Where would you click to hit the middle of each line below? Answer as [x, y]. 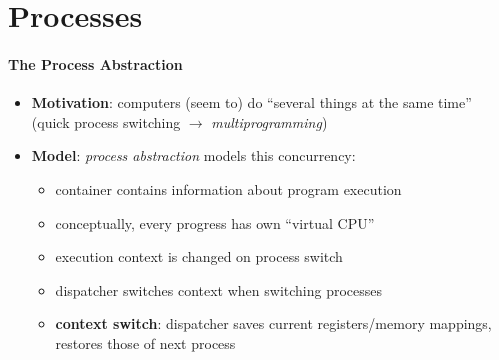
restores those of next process [145, 342]
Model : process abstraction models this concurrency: [193, 155]
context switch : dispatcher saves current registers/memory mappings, [273, 323]
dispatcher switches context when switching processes [219, 289]
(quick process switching [106, 121]
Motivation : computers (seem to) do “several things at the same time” [251, 102]
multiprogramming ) [269, 121]
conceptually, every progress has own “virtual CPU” [215, 222]
